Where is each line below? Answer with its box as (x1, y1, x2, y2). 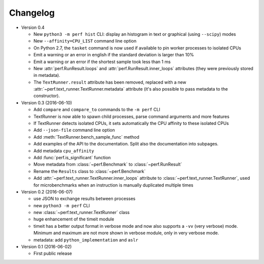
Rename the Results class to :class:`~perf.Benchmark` (33, 168, 146, 174)
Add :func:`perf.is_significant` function (33, 154, 111, 160)
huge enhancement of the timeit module (33, 216, 114, 222)
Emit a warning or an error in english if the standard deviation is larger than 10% (33, 52, 194, 58)
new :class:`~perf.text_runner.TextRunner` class (33, 210, 130, 216)
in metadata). (33, 72, 61, 78)
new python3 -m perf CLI (33, 202, 90, 208)
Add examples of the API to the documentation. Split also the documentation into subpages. (33, 141, 219, 147)
